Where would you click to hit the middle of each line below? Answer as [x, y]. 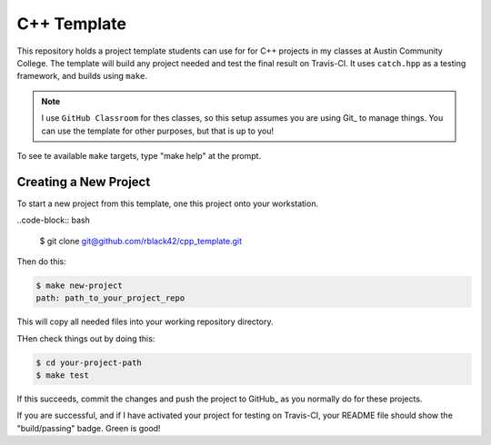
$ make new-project [79, 285]
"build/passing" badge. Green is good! [89, 428]
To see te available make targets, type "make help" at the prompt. [139, 155]
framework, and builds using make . [82, 76]
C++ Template [72, 24]
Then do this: [42, 261]
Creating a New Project [84, 182]
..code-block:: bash [53, 220]
